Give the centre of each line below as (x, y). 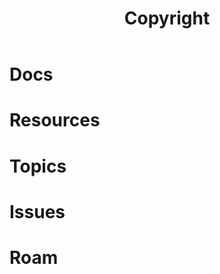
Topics (38, 166)
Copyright (167, 18)
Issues (37, 211)
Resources (55, 120)
